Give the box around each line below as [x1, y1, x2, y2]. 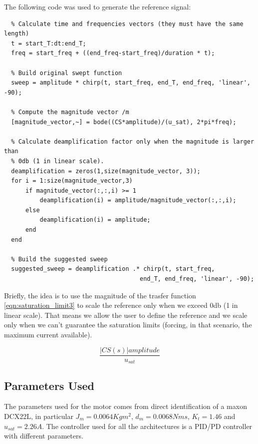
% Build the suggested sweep [11, 255, 108, 263]
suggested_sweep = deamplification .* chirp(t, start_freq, [11, 265, 215, 273]
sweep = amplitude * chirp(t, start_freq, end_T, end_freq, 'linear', [11, 79, 251, 87]
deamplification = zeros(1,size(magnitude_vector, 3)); [11, 167, 201, 175]
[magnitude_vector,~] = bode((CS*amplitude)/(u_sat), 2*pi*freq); [11, 118, 237, 126]
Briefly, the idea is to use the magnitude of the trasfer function [4, 290, 196, 300]
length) [4, 30, 29, 38]
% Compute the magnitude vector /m [11, 108, 129, 116]
